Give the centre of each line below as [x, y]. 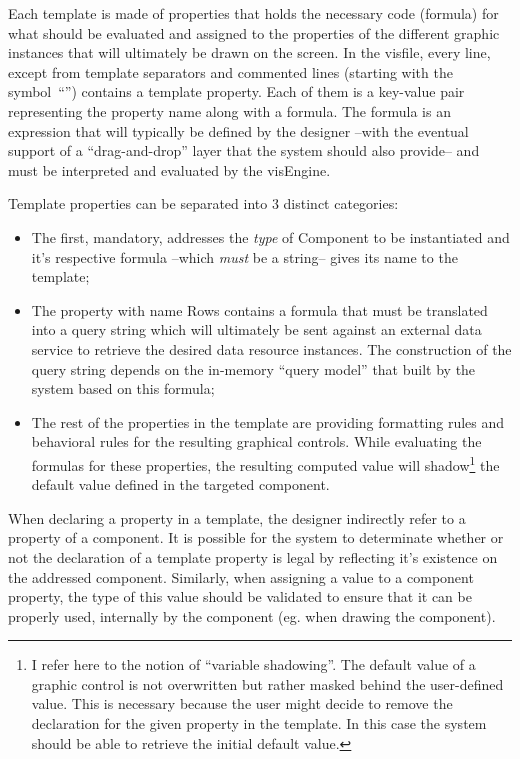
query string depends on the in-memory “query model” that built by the [253, 368]
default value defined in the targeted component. [180, 484]
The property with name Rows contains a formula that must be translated [259, 309]
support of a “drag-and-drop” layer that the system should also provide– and [244, 150]
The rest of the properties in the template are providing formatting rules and [268, 421]
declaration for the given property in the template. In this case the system [259, 723]
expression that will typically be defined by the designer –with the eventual [238, 130]
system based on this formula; [123, 388]
